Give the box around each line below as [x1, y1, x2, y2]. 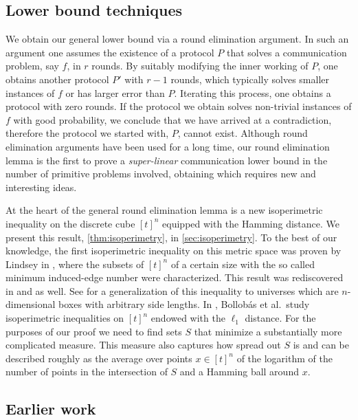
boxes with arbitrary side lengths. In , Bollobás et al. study [58, 297, 310, 311]
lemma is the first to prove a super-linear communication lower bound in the [5, 153, 328, 167]
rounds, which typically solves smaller [170, 71, 329, 86]
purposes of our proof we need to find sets [5, 324, 182, 338]
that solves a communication [227, 45, 347, 59]
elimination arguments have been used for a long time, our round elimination [5, 139, 330, 153]
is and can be [293, 338, 350, 352]
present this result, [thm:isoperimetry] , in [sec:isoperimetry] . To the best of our [5, 230, 337, 244]
